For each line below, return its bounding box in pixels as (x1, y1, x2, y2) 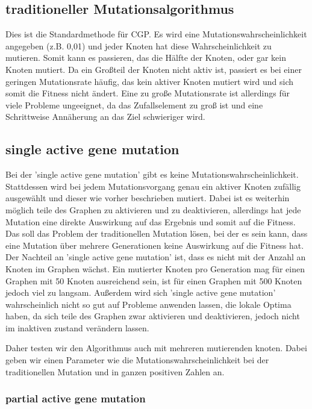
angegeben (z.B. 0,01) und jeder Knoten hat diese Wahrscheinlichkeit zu (5, 39, 272, 52)
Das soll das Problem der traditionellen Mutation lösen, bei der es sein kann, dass (5, 227, 308, 240)
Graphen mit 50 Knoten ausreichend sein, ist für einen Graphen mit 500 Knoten (5, 274, 302, 287)
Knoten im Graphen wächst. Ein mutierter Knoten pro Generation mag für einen (5, 262, 305, 275)
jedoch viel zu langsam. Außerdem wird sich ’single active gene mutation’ (5, 286, 276, 299)
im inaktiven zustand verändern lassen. (5, 321, 149, 334)
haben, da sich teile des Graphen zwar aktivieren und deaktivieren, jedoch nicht (5, 310, 300, 322)
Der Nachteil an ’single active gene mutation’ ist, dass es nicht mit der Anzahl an (5, 251, 306, 263)
